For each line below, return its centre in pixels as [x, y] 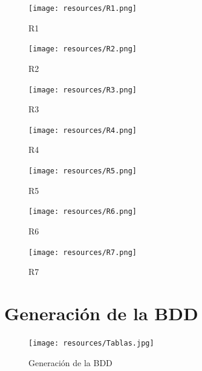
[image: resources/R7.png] [83, 252]
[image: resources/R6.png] [83, 212]
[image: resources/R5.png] [83, 171]
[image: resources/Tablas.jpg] [91, 343]
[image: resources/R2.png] [83, 49]
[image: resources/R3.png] [83, 90]
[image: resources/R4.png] [83, 130]
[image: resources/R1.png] [83, 8]
